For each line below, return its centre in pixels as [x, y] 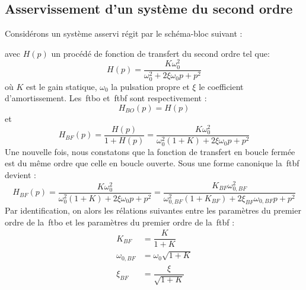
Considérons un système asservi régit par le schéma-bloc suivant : [124, 33]
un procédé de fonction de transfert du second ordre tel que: [160, 53]
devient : [20, 175]
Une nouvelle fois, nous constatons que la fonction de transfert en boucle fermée [150, 151]
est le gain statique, [62, 86]
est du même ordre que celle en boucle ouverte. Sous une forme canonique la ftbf [152, 163]
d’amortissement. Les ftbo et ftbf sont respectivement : [106, 98]
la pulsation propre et [150, 86]
